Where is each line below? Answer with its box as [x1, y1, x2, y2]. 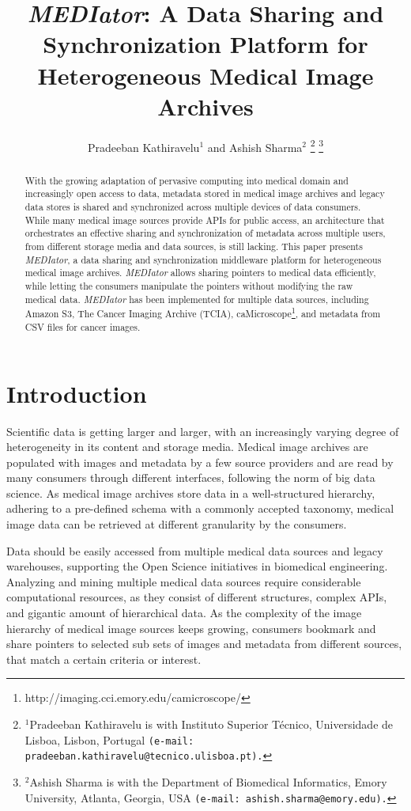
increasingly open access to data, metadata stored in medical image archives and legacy [25, 187, 385, 200]
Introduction [6, 377, 147, 409]
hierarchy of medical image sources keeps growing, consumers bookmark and [6, 620, 376, 636]
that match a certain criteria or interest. [6, 650, 202, 667]
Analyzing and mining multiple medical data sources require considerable [6, 573, 361, 589]
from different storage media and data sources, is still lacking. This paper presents [25, 240, 363, 253]
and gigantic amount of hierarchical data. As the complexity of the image [6, 604, 362, 621]
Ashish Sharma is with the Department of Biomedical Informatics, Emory [29, 773, 387, 790]
